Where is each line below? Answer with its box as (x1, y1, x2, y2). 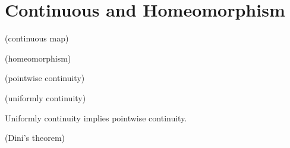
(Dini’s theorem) (5, 131, 65, 144)
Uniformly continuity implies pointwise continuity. (5, 111, 187, 124)
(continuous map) (5, 32, 69, 44)
